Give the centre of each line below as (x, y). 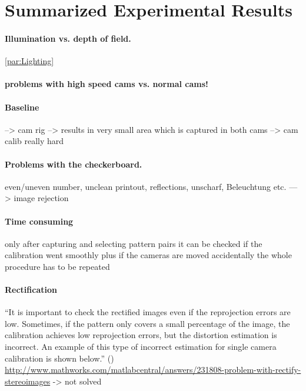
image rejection (41, 198)
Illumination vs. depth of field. (68, 38)
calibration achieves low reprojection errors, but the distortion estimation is (141, 335)
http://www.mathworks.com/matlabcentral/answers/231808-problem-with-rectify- (153, 370)
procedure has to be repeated (57, 266)
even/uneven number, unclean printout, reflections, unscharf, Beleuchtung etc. (146, 186)
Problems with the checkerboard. (74, 164)
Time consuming (39, 221)
